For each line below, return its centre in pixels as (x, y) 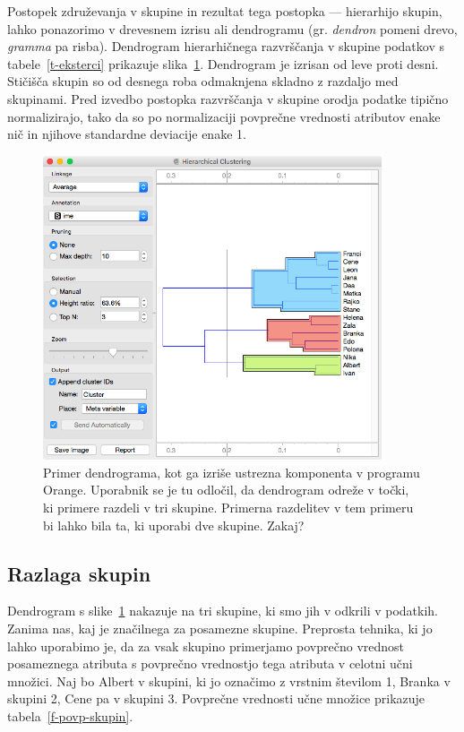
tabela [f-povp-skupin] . (70, 716)
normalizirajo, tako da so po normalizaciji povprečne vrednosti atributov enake (224, 116)
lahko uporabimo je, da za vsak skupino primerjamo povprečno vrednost (206, 646)
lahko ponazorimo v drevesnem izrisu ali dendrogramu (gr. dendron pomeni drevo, (232, 28)
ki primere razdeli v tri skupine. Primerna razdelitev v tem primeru (228, 508)
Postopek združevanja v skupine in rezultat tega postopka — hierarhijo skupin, (225, 11)
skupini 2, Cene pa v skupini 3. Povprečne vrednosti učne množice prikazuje (216, 698)
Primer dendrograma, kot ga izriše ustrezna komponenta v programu (232, 472)
